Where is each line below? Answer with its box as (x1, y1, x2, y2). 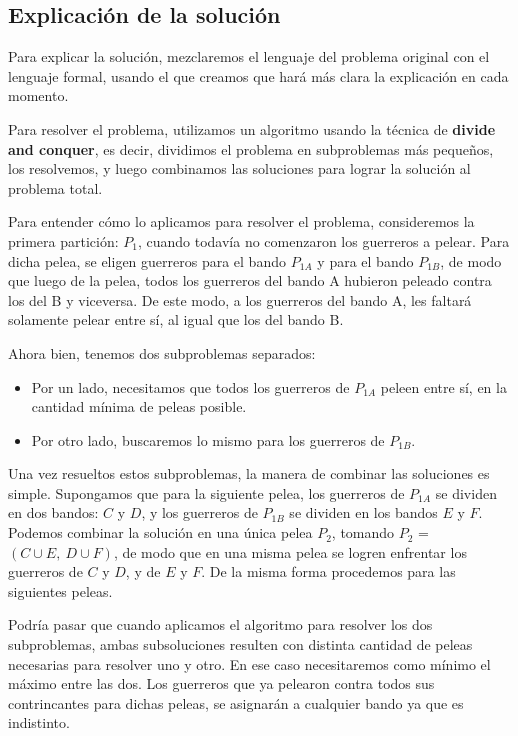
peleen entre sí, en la (380, 376, 507, 397)
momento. (8, 85, 69, 106)
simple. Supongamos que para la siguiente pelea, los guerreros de (8, 482, 405, 503)
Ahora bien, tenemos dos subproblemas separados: (8, 342, 316, 363)
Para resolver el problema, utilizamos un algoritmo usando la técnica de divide (8, 118, 496, 139)
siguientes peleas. (8, 580, 113, 601)
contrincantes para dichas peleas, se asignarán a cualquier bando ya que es (8, 692, 464, 713)
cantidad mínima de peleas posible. (31, 396, 247, 417)
